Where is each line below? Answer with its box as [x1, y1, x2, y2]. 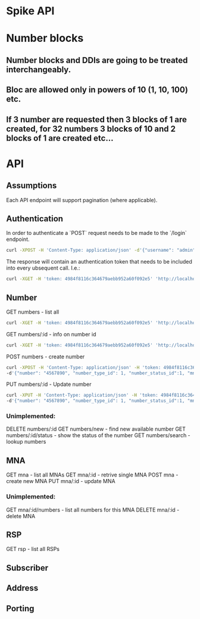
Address [6, 583, 39, 593]
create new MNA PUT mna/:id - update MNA [6, 478, 115, 485]
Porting [6, 603, 35, 614]
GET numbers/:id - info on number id [6, 330, 96, 338]
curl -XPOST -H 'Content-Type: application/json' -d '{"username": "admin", [6, 247, 198, 253]
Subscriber [6, 562, 49, 573]
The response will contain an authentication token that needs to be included [6, 258, 192, 265]
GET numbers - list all [6, 308, 60, 315]
